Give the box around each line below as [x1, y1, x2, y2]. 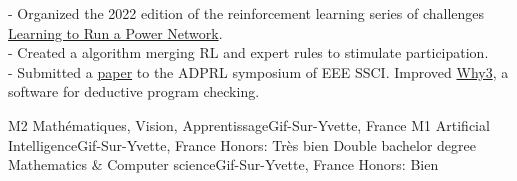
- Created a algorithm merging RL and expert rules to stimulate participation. [8, 42, 489, 63]
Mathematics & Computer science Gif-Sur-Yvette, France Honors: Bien [8, 154, 439, 175]
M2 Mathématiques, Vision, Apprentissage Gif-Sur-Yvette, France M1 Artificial [8, 114, 490, 135]
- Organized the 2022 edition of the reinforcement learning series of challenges [8, 3, 485, 23]
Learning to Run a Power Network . [8, 22, 223, 43]
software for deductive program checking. [8, 81, 260, 102]
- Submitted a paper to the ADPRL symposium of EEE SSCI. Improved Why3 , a [8, 61, 509, 82]
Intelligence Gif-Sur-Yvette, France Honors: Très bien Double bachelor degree [8, 134, 476, 155]
